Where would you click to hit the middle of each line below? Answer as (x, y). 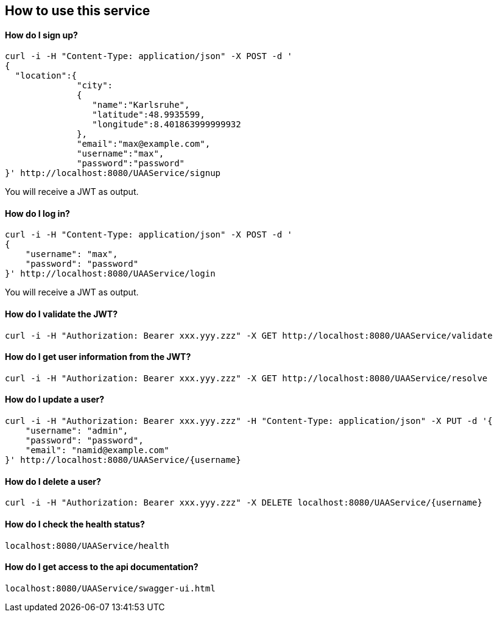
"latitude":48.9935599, (149, 115)
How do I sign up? (41, 35)
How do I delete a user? (53, 481)
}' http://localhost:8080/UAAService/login (110, 274)
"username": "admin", (77, 431)
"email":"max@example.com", (144, 144)
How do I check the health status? (75, 524)
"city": (95, 86)
